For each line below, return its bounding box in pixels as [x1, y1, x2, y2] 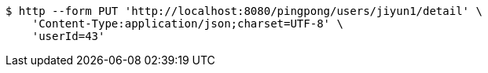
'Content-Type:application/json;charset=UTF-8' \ [31, 17, 343, 30]
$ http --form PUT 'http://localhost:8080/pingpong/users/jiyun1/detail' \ [6, 5, 482, 17]
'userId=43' [31, 30, 105, 42]
